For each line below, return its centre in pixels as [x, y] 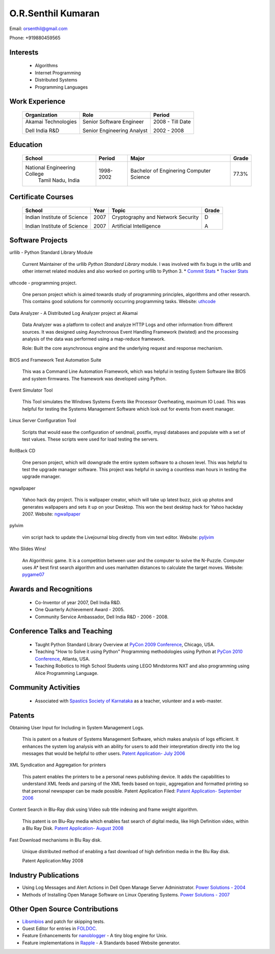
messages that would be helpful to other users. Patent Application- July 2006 [104, 753]
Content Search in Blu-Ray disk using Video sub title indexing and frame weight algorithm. [104, 809]
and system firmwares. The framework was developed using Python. [94, 378]
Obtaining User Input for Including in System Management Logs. [77, 727]
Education [26, 145]
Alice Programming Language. [67, 673]
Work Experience [37, 102]
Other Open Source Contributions [64, 909]
